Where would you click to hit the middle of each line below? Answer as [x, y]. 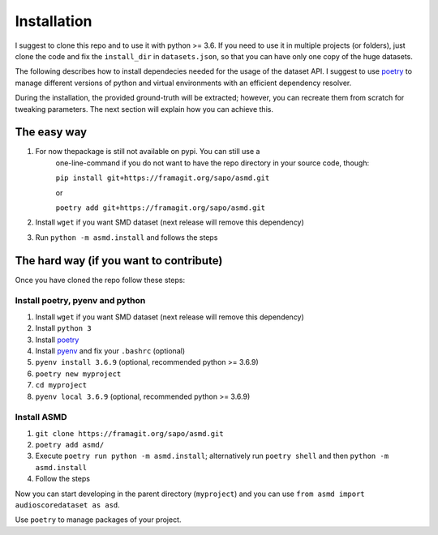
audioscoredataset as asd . [68, 505]
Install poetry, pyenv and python [80, 301]
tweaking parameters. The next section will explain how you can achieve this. [144, 109]
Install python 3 [64, 328]
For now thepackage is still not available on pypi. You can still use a [148, 152]
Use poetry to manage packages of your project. [98, 520]
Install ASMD [41, 417]
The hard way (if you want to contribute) [119, 261]
